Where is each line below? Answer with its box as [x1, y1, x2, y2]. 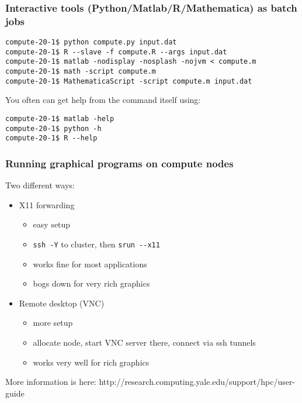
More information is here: [5, 376, 96, 388]
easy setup [33, 218, 71, 230]
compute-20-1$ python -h [5, 124, 102, 133]
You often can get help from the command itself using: [5, 94, 201, 106]
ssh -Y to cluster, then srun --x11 [33, 237, 160, 250]
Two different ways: [5, 179, 75, 191]
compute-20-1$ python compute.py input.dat [5, 38, 177, 47]
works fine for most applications [33, 257, 147, 270]
